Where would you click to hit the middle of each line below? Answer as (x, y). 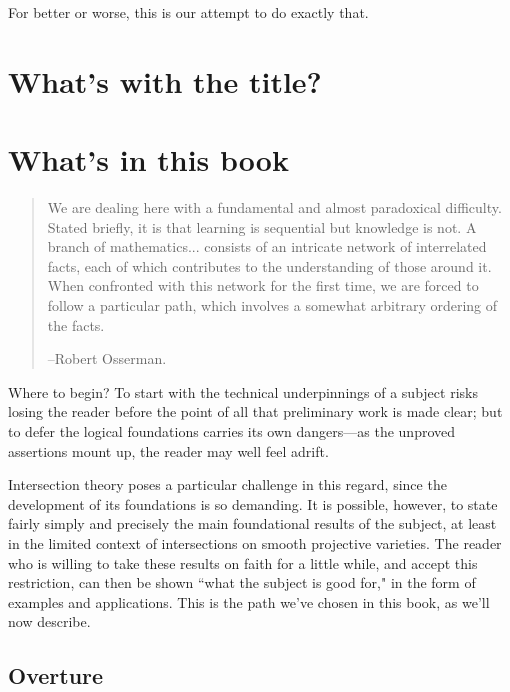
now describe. (49, 621)
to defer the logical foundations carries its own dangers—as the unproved (232, 431)
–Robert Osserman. (107, 358)
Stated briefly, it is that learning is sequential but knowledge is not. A (262, 226)
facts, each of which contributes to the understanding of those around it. (269, 265)
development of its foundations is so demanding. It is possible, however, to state (253, 503)
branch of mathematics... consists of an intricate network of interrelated (267, 246)
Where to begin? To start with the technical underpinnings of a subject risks (243, 391)
